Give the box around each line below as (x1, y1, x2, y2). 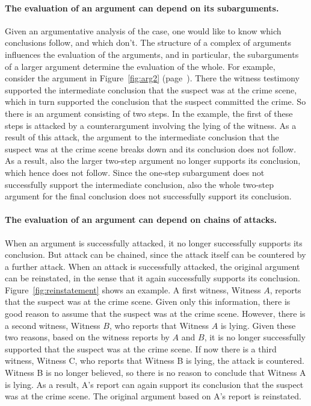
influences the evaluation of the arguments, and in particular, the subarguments (5, 48, 299, 60)
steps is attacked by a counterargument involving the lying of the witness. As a (5, 119, 297, 131)
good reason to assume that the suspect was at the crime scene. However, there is (5, 307, 306, 320)
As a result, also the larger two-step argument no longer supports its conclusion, (5, 154, 301, 167)
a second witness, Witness (5, 319, 100, 331)
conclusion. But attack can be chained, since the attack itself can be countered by (5, 248, 306, 261)
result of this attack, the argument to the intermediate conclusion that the (5, 131, 279, 143)
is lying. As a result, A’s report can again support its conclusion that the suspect (5, 378, 304, 390)
